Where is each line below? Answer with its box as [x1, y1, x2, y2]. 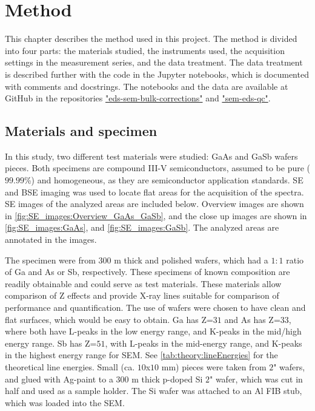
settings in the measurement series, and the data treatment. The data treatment [5, 56, 303, 69]
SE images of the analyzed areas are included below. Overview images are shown [5, 197, 304, 210]
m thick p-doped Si [131, 372, 203, 385]
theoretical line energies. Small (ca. [5, 360, 135, 373]
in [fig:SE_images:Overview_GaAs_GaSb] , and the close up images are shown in [5, 209, 307, 222]
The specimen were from [5, 253, 96, 266]
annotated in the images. [5, 233, 97, 246]
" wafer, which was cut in [209, 372, 303, 385]
